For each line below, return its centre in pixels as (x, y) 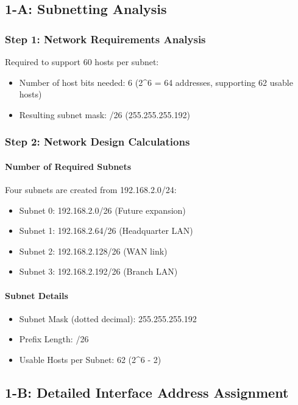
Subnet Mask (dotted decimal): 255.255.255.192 (108, 318)
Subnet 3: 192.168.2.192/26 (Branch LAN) (98, 271)
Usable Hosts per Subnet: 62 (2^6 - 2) (90, 359)
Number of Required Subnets (68, 166)
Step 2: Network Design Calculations (98, 142)
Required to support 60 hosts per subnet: (82, 62)
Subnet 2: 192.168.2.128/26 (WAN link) (93, 251)
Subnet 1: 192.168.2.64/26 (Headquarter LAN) (106, 231)
